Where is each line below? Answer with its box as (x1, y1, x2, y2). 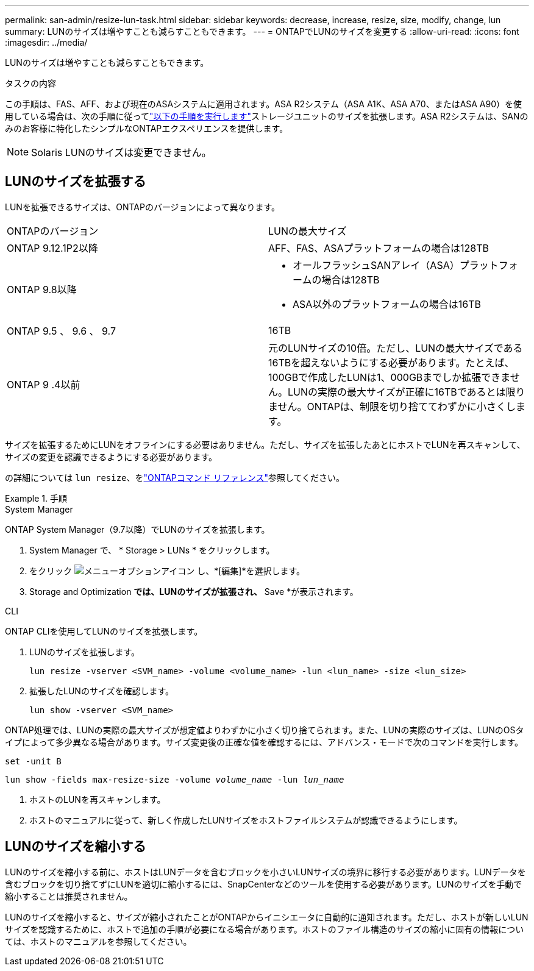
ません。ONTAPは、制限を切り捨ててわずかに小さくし (268, 400, 516, 413)
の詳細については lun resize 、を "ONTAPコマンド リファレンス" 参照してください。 (5, 472, 345, 483)
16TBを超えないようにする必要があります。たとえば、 (268, 356, 514, 369)
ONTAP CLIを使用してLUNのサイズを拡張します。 (5, 625, 203, 636)
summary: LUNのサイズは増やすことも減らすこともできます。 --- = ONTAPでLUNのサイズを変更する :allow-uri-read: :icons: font (5, 26, 519, 37)
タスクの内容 (5, 78, 56, 88)
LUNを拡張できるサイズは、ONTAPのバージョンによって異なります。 (5, 201, 280, 212)
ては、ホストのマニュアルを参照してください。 (5, 936, 192, 947)
